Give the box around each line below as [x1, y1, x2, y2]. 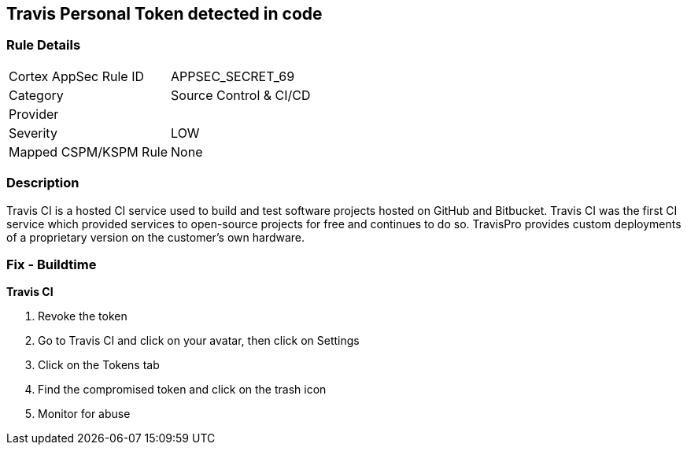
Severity [9, 124, 57, 141]
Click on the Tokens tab [38, 358, 160, 372]
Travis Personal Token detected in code [6, 4, 323, 24]
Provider [9, 105, 59, 122]
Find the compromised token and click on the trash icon [38, 383, 327, 397]
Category [9, 87, 64, 103]
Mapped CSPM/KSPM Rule [9, 143, 168, 160]
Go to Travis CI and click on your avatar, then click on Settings [38, 334, 360, 348]
